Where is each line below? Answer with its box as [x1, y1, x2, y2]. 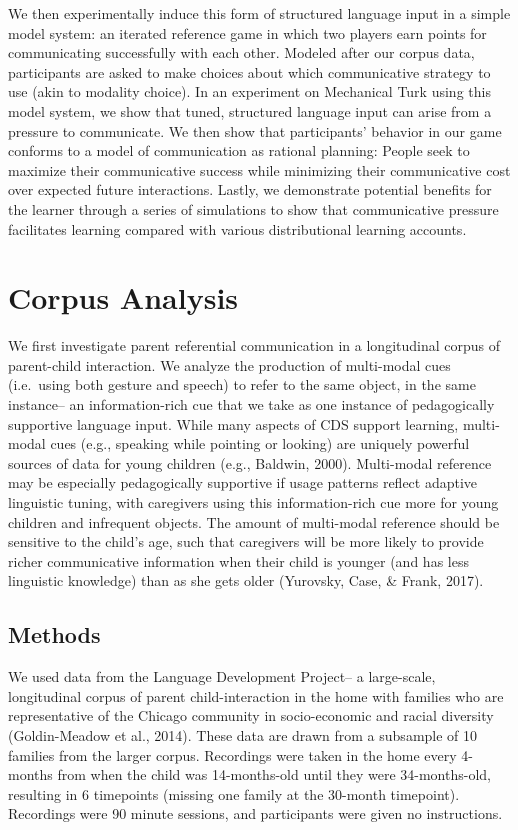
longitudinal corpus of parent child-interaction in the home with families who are [8, 685, 504, 706]
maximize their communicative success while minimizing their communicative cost [8, 159, 511, 180]
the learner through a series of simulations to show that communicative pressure [8, 198, 499, 219]
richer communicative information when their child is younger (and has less [8, 550, 469, 571]
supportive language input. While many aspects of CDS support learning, [8, 413, 459, 434]
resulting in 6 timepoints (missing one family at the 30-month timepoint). [8, 783, 460, 804]
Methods [8, 619, 101, 650]
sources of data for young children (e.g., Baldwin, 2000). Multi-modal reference [8, 452, 492, 473]
